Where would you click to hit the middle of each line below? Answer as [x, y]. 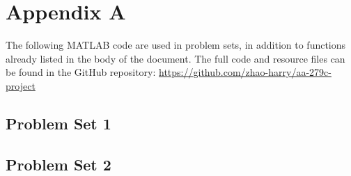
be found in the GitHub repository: [81, 72]
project [21, 85]
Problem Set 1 [58, 123]
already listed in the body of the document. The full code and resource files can [175, 58]
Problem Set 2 [58, 164]
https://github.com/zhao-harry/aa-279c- [245, 72]
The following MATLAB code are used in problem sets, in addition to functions [176, 45]
